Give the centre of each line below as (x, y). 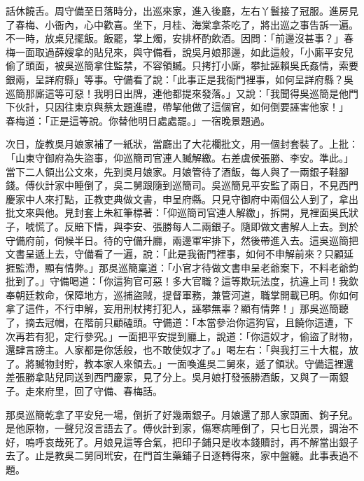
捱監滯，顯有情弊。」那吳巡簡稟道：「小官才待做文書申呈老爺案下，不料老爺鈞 (182, 267)
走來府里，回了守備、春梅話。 (93, 391)
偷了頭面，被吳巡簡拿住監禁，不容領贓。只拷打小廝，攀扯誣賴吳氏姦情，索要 (182, 65)
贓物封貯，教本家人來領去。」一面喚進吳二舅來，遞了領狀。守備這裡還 (194, 363)
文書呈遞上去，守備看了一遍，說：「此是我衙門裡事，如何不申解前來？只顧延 (180, 254)
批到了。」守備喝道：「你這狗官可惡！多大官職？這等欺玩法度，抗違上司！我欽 (182, 281)
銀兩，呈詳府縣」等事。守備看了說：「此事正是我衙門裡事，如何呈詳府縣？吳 (180, 79)
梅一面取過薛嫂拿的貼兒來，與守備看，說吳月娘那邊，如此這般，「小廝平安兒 (180, 51)
